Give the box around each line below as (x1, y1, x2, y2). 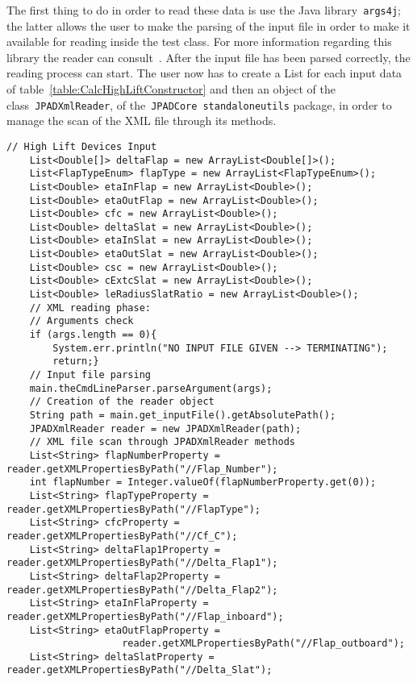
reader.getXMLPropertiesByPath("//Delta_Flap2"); (6, 584, 278, 596)
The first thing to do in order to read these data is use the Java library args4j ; (6, 2, 401, 18)
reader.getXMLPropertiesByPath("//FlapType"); (6, 503, 261, 515)
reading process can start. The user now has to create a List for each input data (6, 64, 402, 81)
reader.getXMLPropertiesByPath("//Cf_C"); (6, 530, 238, 542)
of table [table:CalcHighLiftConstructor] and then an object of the (6, 81, 336, 98)
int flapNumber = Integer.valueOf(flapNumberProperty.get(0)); (29, 476, 377, 489)
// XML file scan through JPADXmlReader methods (29, 436, 295, 448)
